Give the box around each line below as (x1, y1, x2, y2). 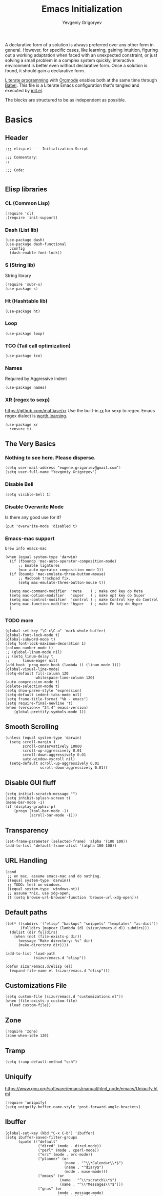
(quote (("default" (18, 1139, 58, 1144)
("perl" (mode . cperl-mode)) (38, 1148, 99, 1153)
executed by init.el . (5, 87, 43, 93)
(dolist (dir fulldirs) (9, 930, 58, 935)
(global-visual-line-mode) (5, 667, 60, 672)
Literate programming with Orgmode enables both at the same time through (5, 77, 157, 83)
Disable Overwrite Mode (5, 503, 64, 510)
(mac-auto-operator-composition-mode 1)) (18, 567, 104, 573)
